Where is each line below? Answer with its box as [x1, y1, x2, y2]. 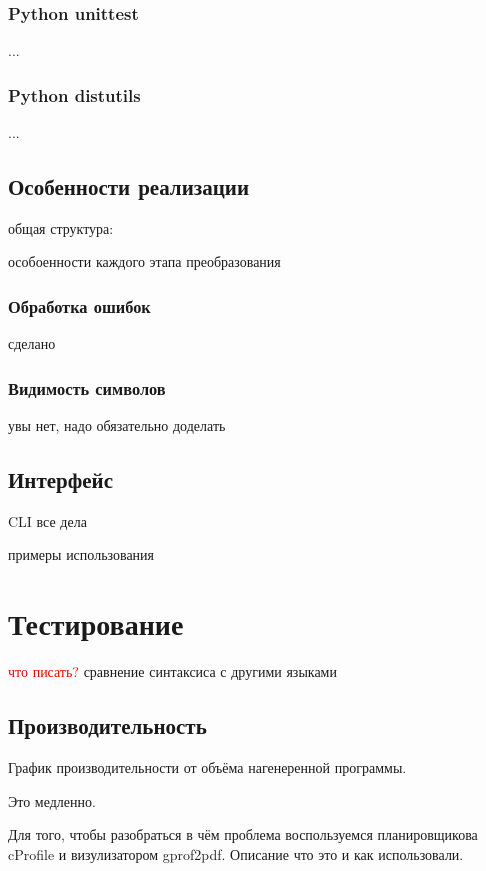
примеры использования [8, 544, 155, 565]
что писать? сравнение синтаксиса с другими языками [8, 661, 337, 682]
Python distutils [8, 82, 141, 107]
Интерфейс [8, 464, 114, 495]
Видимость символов [8, 375, 166, 400]
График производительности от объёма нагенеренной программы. [8, 756, 407, 777]
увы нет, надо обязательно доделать [8, 415, 226, 436]
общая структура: [8, 217, 114, 238]
